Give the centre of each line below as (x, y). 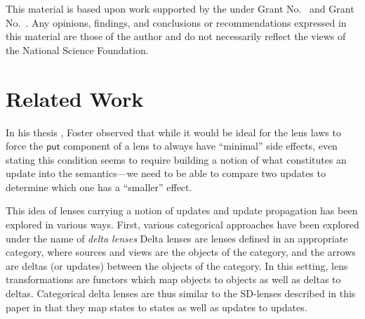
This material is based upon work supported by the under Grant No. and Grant (180, 8)
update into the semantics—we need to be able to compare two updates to (166, 173)
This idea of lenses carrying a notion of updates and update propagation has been (182, 210)
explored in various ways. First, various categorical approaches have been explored (182, 224)
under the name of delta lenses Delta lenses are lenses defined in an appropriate (177, 238)
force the (25, 146)
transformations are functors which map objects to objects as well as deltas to (173, 279)
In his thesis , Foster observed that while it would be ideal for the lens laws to (173, 132)
